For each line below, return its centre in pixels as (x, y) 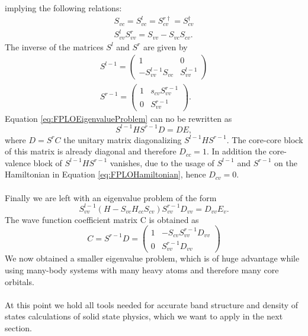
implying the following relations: (63, 8)
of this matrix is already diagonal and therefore (91, 151)
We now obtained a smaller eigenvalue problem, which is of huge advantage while (152, 258)
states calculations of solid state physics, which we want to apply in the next (144, 316)
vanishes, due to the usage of (162, 162)
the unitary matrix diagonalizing (123, 139)
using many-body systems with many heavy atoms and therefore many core (142, 269)
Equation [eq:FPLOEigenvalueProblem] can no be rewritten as (118, 118)
